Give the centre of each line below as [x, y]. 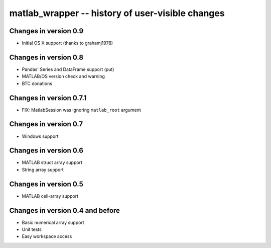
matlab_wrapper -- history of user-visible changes [117, 13]
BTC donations [37, 84]
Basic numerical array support [53, 222]
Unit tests [32, 229]
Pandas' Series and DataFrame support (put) [68, 69]
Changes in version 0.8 [46, 57]
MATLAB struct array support [52, 162]
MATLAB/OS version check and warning [63, 76]
